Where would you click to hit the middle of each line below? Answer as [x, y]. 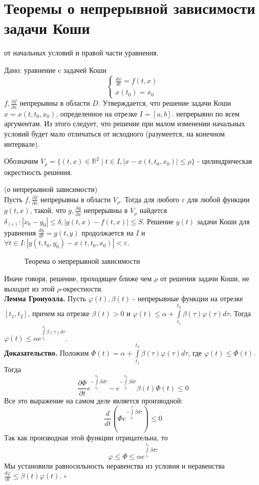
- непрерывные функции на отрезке [188, 298]
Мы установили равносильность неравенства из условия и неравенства [115, 465]
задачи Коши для [223, 221]
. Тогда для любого [150, 199]
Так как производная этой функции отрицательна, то [86, 437]
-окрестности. [82, 288]
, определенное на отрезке [96, 113]
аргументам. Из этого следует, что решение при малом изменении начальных [125, 123]
